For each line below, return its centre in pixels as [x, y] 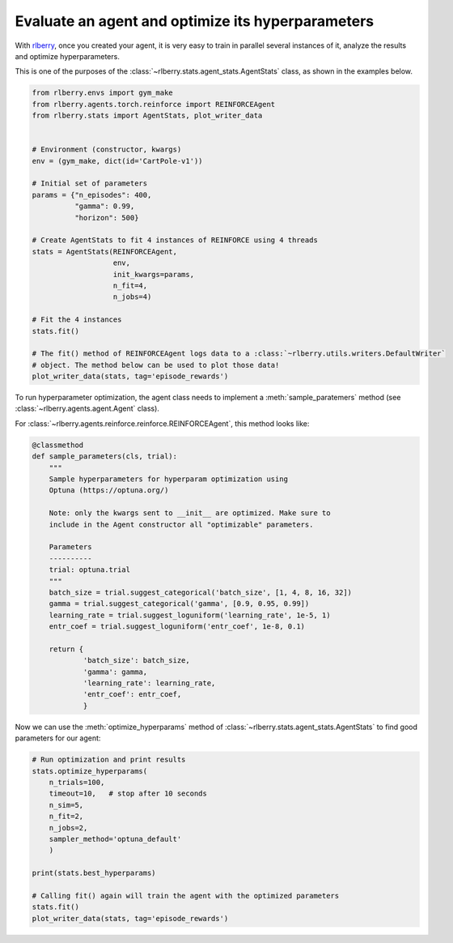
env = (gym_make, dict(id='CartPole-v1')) [117, 161]
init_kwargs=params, [153, 274]
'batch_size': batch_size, [136, 661]
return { [66, 649]
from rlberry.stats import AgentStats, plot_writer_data [147, 116]
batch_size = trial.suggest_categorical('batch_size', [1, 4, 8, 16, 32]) [200, 592]
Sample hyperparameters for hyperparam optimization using [169, 479]
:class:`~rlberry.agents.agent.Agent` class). [87, 408]
